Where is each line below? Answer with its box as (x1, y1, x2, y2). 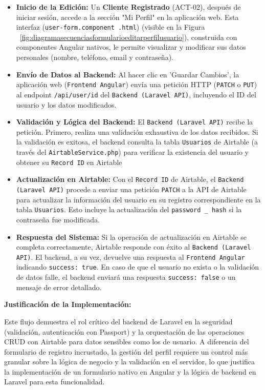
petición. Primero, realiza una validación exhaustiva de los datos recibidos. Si (16, 126, 258, 137)
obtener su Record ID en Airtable (16, 156, 122, 167)
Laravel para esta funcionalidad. (4, 376, 105, 387)
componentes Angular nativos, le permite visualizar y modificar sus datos (16, 42, 246, 52)
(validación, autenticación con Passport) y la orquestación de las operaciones (4, 326, 245, 337)
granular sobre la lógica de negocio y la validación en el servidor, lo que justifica (4, 356, 255, 367)
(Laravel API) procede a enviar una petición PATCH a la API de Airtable (16, 184, 247, 194)
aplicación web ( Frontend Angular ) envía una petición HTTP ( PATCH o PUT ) (16, 79, 257, 90)
